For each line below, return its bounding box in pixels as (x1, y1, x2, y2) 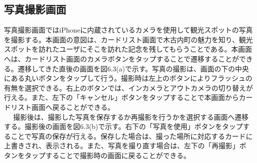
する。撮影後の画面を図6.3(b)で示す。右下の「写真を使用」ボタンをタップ (4, 121, 243, 131)
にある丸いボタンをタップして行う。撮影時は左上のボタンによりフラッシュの (4, 73, 253, 83)
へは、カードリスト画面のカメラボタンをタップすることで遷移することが (4, 53, 239, 64)
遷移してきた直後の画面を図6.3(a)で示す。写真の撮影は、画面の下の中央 (17, 63, 249, 73)
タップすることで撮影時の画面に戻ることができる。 (24, 150, 191, 160)
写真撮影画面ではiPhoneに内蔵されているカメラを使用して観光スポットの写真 (4, 25, 253, 35)
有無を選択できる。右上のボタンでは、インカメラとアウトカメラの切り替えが (4, 82, 253, 93)
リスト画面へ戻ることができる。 (10, 101, 115, 112)
